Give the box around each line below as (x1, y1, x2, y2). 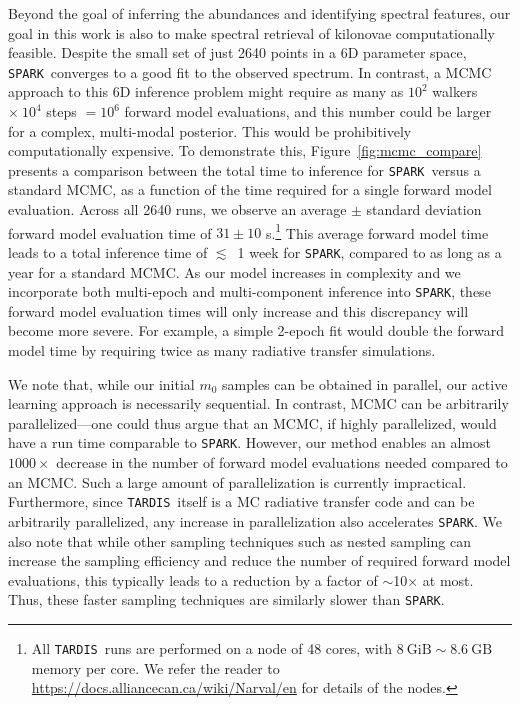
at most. (422, 569, 474, 590)
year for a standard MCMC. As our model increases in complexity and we (8, 261, 461, 282)
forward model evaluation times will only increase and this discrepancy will (8, 300, 469, 321)
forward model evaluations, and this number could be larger (124, 101, 492, 122)
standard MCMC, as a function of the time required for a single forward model (8, 179, 492, 200)
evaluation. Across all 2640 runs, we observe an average (8, 199, 347, 220)
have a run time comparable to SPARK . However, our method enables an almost (8, 432, 491, 453)
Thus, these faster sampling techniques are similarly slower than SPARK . (8, 589, 445, 610)
